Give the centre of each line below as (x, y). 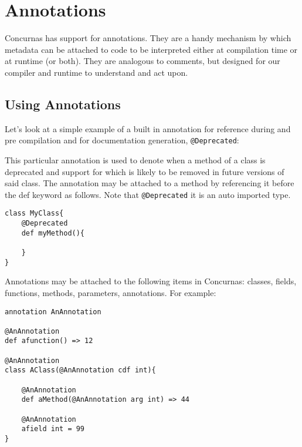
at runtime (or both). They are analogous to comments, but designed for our (142, 61)
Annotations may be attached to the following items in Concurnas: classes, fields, (151, 281)
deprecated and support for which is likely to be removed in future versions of (145, 171)
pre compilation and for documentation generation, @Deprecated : (122, 140)
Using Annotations (63, 104)
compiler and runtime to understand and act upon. (96, 72)
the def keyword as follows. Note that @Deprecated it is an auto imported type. (148, 194)
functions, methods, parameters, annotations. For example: (111, 292)
